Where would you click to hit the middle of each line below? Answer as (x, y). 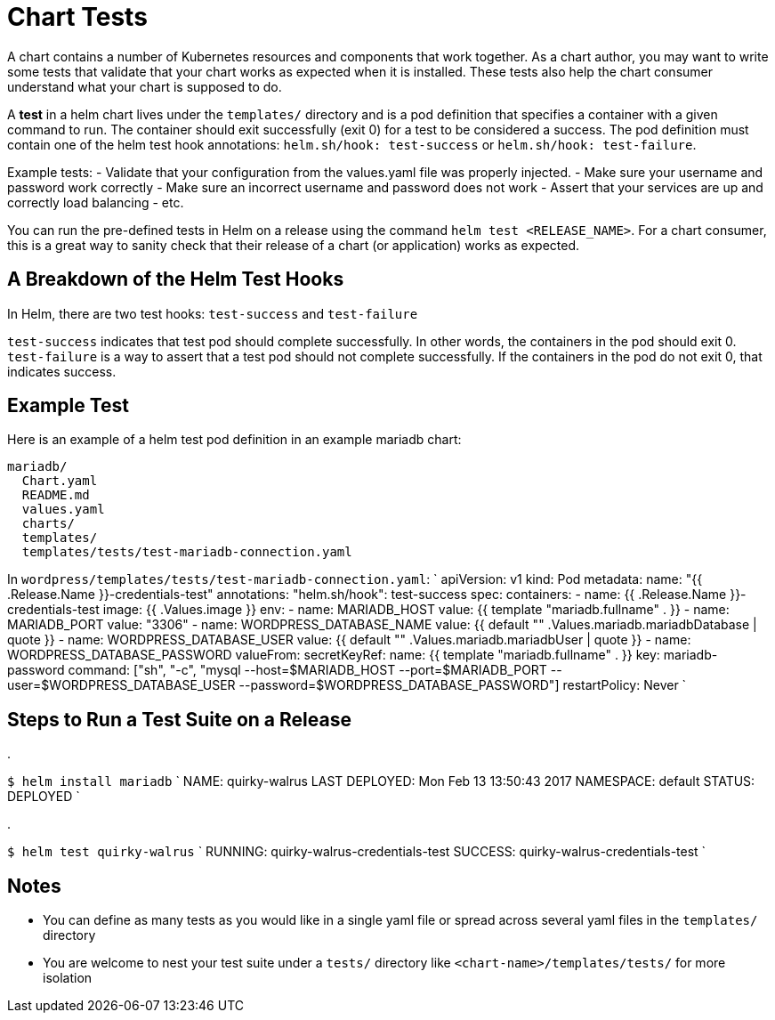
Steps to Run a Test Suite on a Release (179, 719)
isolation (68, 978)
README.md (56, 495)
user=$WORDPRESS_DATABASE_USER (121, 685)
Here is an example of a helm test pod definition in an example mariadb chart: (234, 440)
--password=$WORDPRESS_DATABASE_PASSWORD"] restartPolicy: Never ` (463, 685)
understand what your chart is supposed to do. (145, 86)
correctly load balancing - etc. (96, 202)
